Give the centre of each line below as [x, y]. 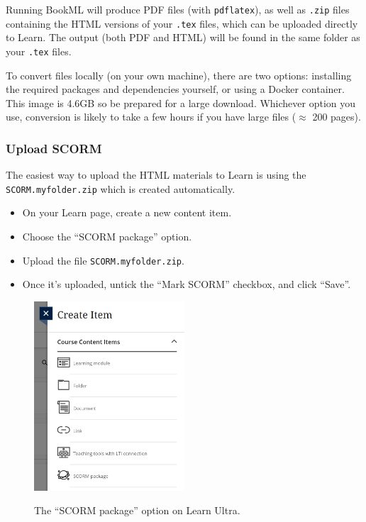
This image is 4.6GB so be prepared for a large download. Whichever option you [181, 102]
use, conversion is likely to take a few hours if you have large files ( [151, 117]
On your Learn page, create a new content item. [127, 212]
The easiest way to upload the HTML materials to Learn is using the [156, 175]
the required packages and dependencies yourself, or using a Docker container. [175, 89]
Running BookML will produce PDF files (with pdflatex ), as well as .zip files [178, 9]
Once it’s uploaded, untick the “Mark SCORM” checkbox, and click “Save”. [187, 284]
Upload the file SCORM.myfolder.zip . [103, 260]
